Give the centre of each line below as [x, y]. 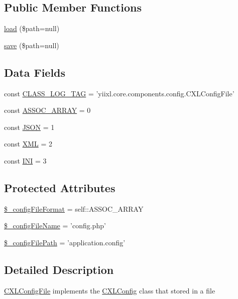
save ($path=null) [32, 45]
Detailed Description [59, 269]
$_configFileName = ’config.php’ [55, 226]
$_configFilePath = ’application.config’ [65, 242]
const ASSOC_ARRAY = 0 [47, 110]
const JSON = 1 [29, 127]
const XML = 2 [28, 144]
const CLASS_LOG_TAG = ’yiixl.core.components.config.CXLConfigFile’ [119, 93]
